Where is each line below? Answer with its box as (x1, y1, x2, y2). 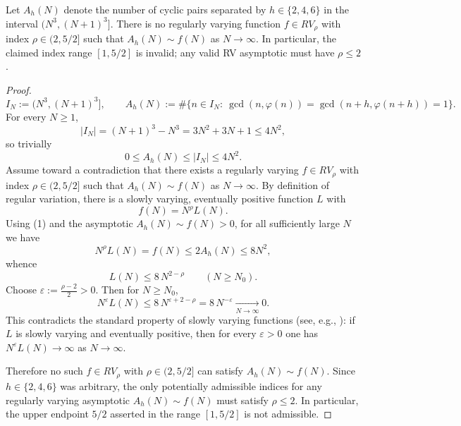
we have (6, 229, 40, 244)
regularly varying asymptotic (6, 392, 130, 407)
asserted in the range (110, 406, 201, 421)
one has (285, 326, 319, 341)
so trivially (6, 136, 52, 151)
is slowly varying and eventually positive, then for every (16, 326, 257, 341)
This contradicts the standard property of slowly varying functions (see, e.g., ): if (6, 312, 355, 327)
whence (6, 255, 37, 270)
